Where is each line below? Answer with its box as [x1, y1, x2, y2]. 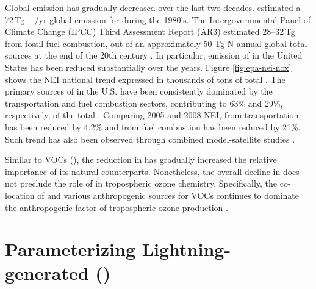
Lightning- [142, 237, 231, 262]
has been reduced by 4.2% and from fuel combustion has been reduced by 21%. [5, 120, 301, 133]
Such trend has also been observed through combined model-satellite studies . [5, 132, 295, 145]
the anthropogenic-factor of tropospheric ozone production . [5, 201, 228, 213]
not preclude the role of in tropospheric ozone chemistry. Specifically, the [5, 177, 278, 190]
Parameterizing [5, 237, 135, 262]
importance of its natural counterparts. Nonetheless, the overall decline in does [5, 165, 300, 177]
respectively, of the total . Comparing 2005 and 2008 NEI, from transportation [5, 109, 299, 121]
